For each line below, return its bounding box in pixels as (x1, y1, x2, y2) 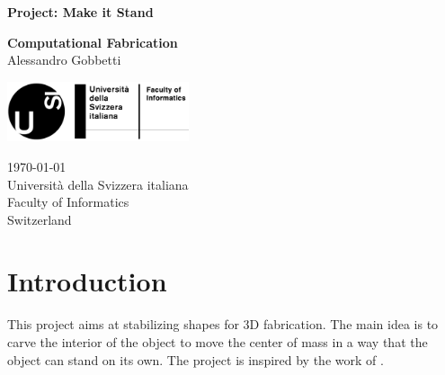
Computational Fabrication (7, 32, 178, 51)
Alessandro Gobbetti (7, 50, 121, 69)
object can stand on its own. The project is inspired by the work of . (7, 350, 384, 369)
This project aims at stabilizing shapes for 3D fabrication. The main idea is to (7, 315, 439, 334)
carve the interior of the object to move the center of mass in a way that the (7, 333, 428, 351)
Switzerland (7, 210, 72, 228)
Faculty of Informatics (7, 192, 129, 211)
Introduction (7, 263, 167, 299)
